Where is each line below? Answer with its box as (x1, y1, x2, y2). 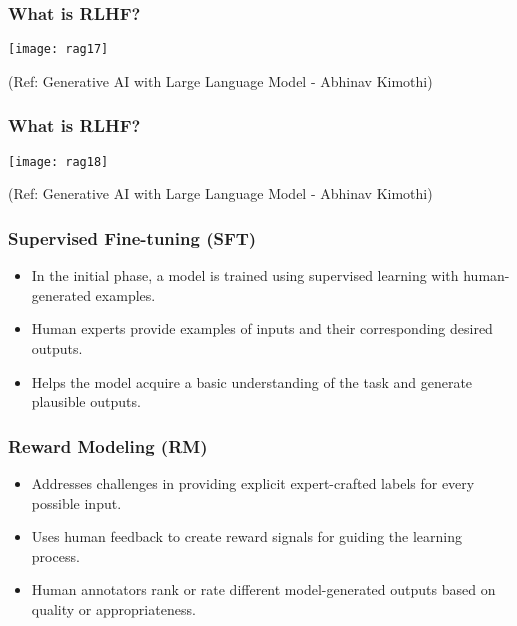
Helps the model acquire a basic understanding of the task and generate (31, 371, 473, 392)
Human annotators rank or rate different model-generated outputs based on (31, 579, 496, 600)
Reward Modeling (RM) (8, 433, 208, 458)
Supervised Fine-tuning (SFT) (8, 225, 257, 250)
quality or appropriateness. (31, 598, 196, 619)
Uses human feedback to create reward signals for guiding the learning (31, 526, 463, 547)
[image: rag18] (8, 154, 109, 169)
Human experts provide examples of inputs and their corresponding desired (31, 318, 493, 339)
